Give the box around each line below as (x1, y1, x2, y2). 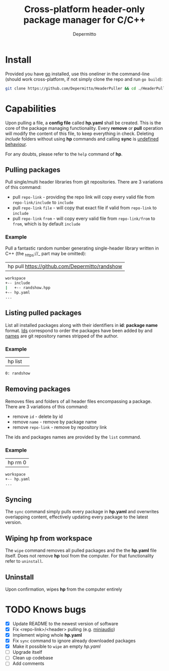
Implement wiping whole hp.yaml (12, 632, 82, 638)
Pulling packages (5, 165, 60, 174)
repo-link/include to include (12, 200, 74, 206)
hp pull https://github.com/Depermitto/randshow (8, 263, 122, 270)
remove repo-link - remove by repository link (12, 424, 107, 430)
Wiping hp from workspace (5, 534, 93, 543)
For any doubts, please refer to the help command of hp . (5, 151, 123, 157)
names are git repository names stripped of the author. (5, 332, 119, 339)
